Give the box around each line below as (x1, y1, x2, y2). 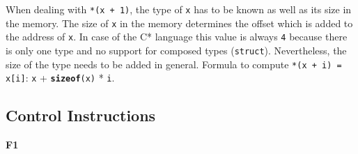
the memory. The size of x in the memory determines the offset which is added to (6, 15, 353, 30)
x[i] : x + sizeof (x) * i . (6, 70, 115, 85)
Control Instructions (6, 105, 156, 126)
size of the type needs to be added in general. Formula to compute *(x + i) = (6, 56, 342, 71)
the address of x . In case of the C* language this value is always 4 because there (6, 29, 348, 44)
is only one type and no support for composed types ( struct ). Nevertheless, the (6, 43, 347, 57)
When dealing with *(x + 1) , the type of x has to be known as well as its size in (6, 2, 352, 16)
